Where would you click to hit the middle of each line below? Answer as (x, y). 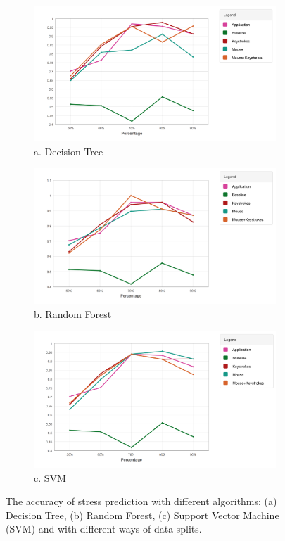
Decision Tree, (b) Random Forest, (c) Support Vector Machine (142, 515)
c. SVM (50, 477)
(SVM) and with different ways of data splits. (104, 529)
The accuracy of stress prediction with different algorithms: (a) (141, 501)
